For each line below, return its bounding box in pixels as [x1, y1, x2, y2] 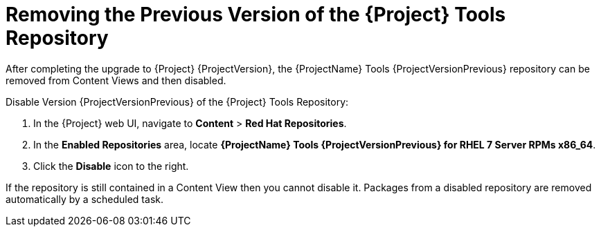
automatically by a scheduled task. [6, 193, 163, 205]
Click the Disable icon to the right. [33, 159, 189, 172]
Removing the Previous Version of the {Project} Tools [6, 3, 506, 26]
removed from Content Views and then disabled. [6, 74, 226, 86]
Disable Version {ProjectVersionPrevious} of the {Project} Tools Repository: [6, 95, 349, 108]
